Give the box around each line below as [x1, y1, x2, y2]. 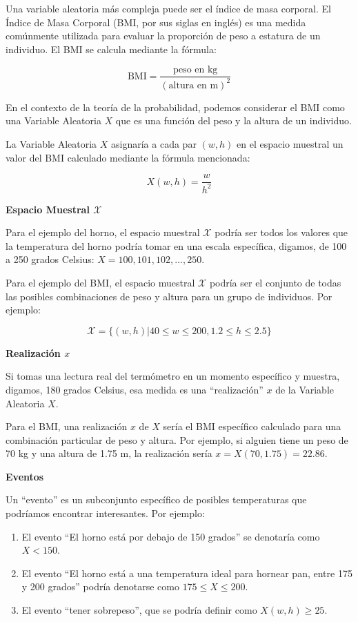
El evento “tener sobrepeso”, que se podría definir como [21, 603, 257, 617]
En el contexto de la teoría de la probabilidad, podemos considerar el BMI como [6, 99, 345, 114]
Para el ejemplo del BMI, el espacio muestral [6, 275, 195, 289]
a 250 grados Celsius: [6, 252, 95, 266]
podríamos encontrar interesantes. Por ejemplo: [6, 506, 205, 521]
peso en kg [173, 65, 218, 75]
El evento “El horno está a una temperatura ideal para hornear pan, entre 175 [21, 565, 352, 580]
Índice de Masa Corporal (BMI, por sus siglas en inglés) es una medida [6, 14, 306, 29]
